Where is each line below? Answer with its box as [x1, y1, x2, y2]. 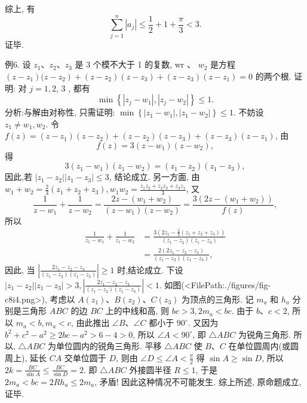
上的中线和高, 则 [105, 304, 170, 317]
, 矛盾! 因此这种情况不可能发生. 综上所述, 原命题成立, [94, 375, 302, 387]
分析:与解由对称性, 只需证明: [5, 106, 115, 118]
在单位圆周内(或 [228, 340, 290, 352]
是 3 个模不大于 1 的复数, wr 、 [75, 58, 195, 71]
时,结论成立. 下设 [117, 263, 183, 276]
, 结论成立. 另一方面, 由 [109, 170, 200, 183]
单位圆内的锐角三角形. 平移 [56, 340, 162, 352]
